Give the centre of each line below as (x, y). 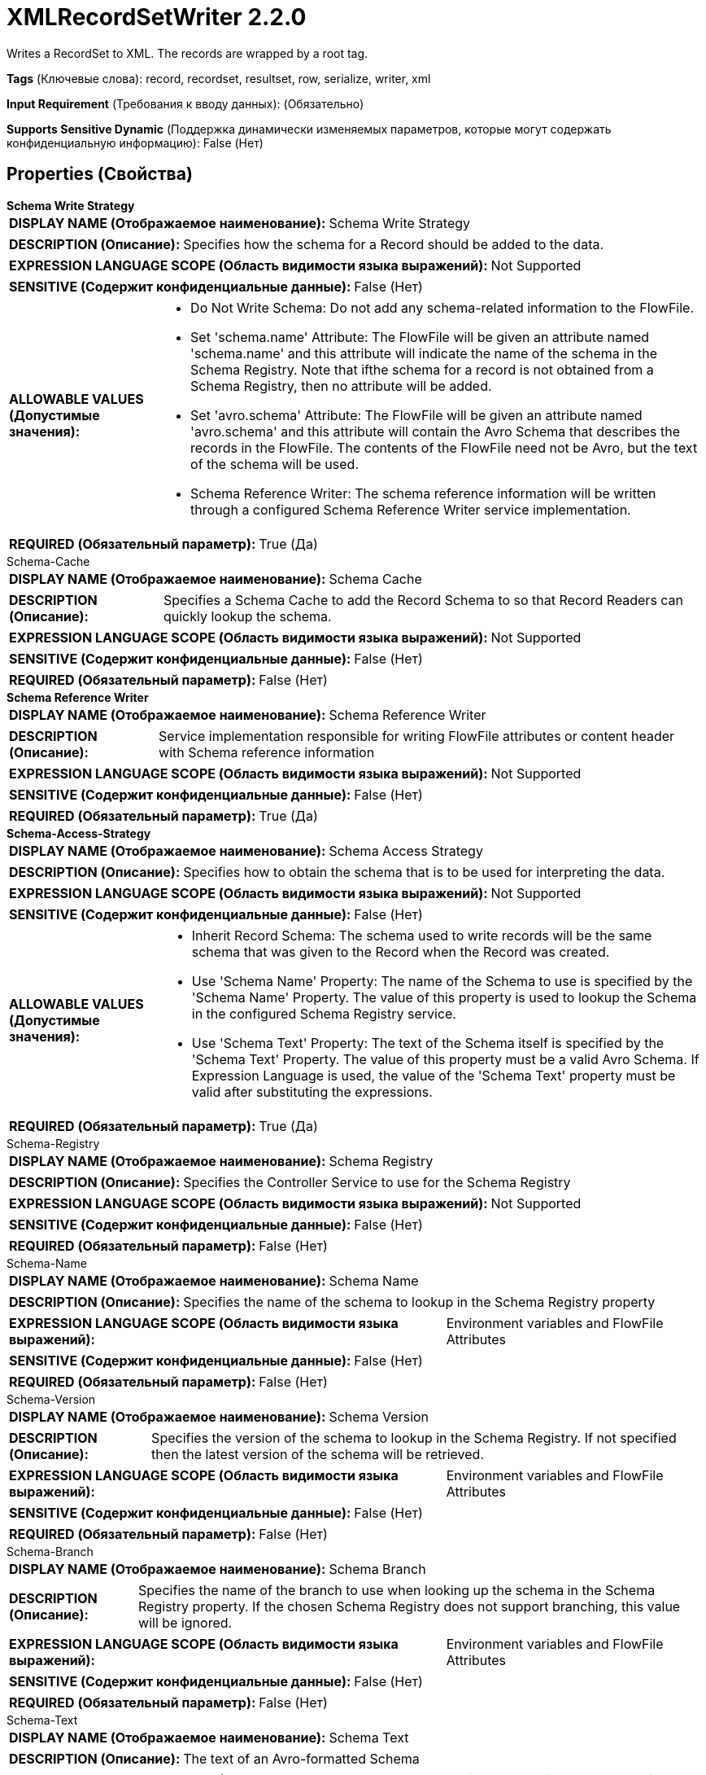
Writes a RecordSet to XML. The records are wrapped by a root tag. (187, 53)
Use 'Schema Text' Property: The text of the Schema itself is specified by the (428, 1043)
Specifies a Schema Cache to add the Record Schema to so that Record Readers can (423, 600)
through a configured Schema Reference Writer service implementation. (411, 509)
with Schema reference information (267, 752)
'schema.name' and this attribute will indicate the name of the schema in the (424, 353)
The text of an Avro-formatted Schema (301, 1758)
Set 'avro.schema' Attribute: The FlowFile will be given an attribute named (416, 415)
